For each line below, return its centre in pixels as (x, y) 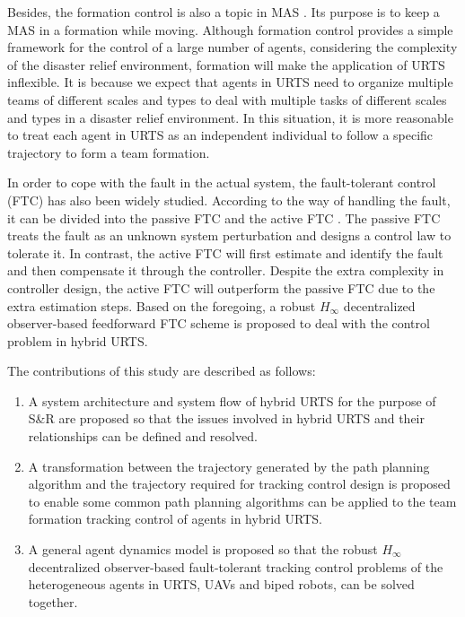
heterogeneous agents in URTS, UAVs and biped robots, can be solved (221, 584)
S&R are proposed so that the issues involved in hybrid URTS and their (226, 418)
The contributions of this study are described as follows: (162, 371)
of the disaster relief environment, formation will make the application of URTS (226, 64)
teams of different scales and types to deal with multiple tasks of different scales (227, 99)
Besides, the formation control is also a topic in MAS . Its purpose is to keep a (224, 12)
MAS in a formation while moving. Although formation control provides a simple (230, 29)
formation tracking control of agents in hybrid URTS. (175, 519)
